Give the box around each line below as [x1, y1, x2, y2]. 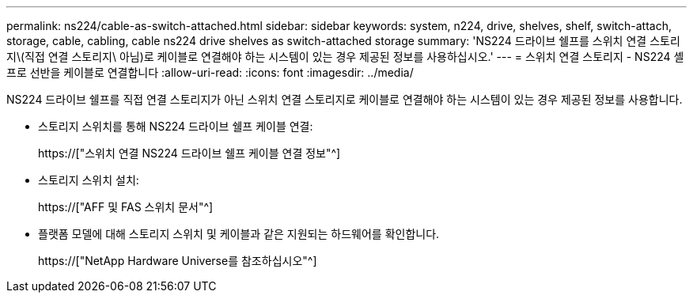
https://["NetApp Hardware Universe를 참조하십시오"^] [38, 254, 317, 267]
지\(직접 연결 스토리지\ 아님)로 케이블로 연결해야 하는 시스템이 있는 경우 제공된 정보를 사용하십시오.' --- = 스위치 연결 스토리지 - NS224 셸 [6, 50, 684, 63]
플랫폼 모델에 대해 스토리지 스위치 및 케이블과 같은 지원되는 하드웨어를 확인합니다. [38, 227, 440, 240]
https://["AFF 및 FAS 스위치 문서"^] [38, 200, 214, 214]
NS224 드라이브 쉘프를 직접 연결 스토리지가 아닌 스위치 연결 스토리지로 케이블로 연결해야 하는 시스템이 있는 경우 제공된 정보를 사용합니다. [6, 93, 683, 106]
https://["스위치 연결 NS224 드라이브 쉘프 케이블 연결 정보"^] [38, 146, 341, 160]
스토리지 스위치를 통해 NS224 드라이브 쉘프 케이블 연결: [38, 119, 313, 133]
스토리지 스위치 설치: [38, 173, 139, 187]
